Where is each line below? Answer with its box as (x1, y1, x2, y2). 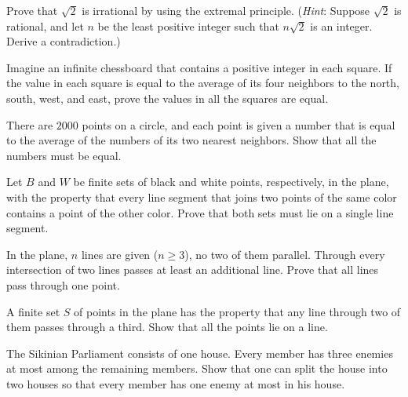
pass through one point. (6, 276, 120, 293)
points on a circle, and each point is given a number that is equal (82, 116, 395, 133)
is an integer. (310, 17, 373, 34)
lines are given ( (81, 246, 158, 262)
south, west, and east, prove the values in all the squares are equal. (6, 89, 329, 106)
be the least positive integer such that (97, 17, 279, 34)
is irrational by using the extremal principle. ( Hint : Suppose (82, 2, 370, 18)
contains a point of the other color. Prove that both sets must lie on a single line (6, 204, 394, 220)
